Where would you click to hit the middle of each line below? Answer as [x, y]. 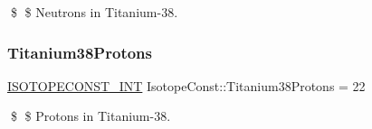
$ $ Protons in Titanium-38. [91, 116]
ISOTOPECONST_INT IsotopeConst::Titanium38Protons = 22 [186, 85]
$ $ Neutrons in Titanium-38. [94, 12]
